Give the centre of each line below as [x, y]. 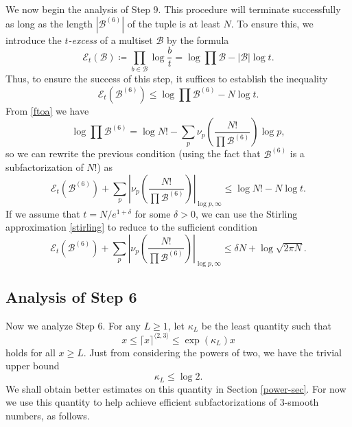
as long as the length [49, 23]
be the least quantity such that [266, 325]
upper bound [33, 366]
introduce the [34, 39]
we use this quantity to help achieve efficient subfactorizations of [141, 402]
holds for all [31, 352]
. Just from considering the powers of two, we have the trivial [212, 352]
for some [153, 213]
